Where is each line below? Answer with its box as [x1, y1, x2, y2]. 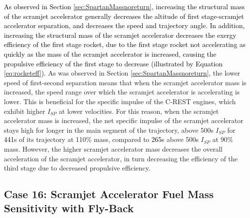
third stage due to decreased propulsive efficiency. [4, 163, 150, 173]
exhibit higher [4, 106, 45, 116]
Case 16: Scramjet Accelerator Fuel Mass [4, 187, 214, 202]
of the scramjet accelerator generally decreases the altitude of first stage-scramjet [4, 11, 244, 21]
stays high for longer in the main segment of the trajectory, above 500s [4, 125, 214, 135]
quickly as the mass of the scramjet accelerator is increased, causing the [4, 48, 217, 59]
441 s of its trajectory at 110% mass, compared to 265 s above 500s [4, 134, 199, 144]
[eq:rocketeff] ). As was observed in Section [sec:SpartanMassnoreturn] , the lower [4, 68, 240, 78]
